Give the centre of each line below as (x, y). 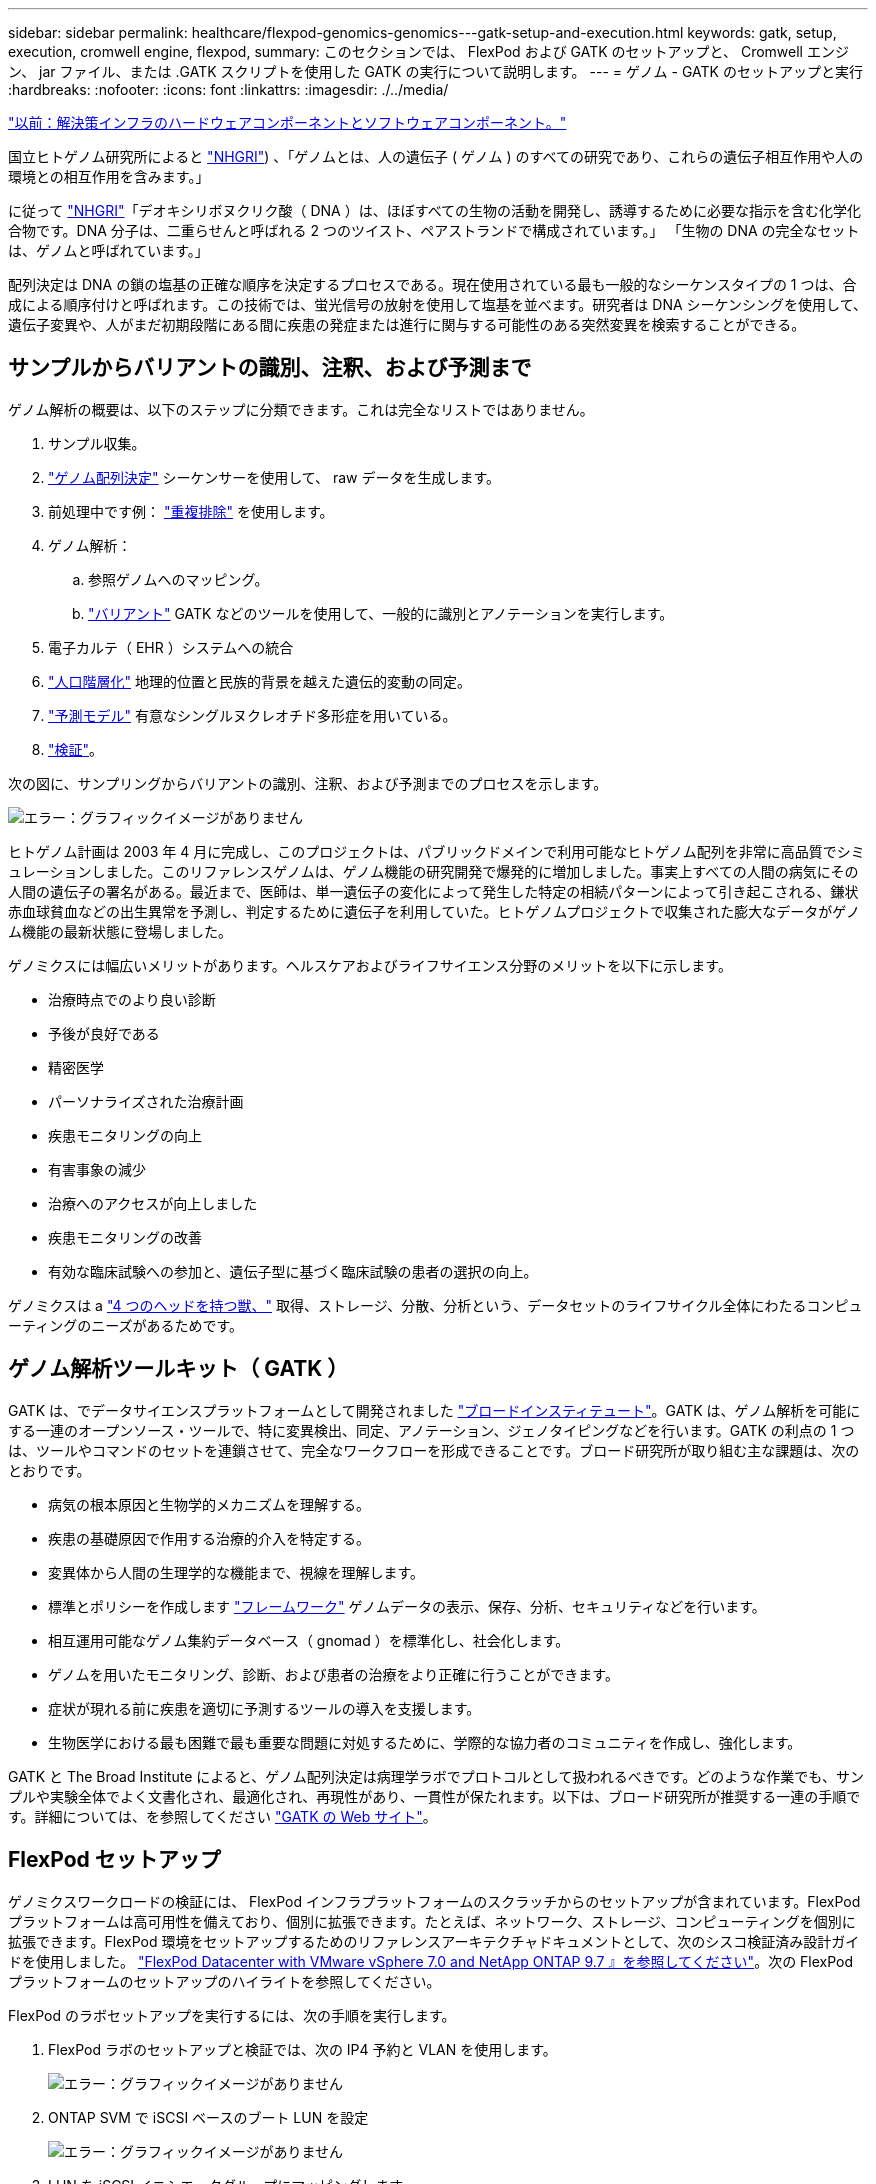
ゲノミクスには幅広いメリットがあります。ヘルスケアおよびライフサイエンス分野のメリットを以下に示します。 (370, 965)
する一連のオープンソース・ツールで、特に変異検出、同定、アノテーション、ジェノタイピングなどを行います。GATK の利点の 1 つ (431, 1430)
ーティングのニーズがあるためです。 (126, 1325)
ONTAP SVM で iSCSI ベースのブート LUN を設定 (208, 2117)
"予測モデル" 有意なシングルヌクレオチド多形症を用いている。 (252, 715)
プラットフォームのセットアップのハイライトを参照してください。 (224, 1981)
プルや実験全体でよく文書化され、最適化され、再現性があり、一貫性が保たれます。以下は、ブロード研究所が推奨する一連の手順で (434, 1796)
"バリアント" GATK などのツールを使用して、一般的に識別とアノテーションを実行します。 (381, 613)
